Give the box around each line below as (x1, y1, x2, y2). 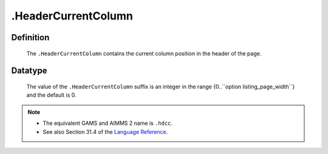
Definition (11, 32, 50, 43)
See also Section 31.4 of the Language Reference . (43, 128, 168, 135)
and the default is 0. (26, 91, 77, 99)
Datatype (11, 66, 47, 76)
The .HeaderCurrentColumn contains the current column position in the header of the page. (26, 49, 262, 57)
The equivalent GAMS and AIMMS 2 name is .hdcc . (43, 119, 173, 127)
